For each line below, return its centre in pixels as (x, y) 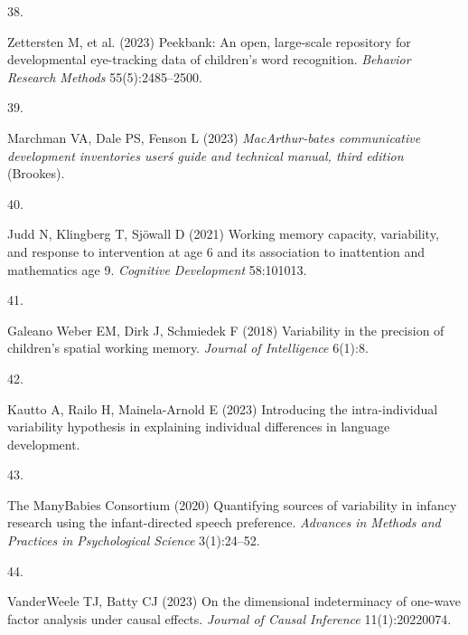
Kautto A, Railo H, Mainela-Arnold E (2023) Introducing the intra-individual (223, 408)
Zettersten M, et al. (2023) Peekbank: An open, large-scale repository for (209, 41)
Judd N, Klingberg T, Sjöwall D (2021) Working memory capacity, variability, (223, 234)
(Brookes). (36, 173)
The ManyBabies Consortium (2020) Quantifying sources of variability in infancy (232, 504)
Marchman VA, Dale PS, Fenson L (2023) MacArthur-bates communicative (214, 137)
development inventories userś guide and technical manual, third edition (206, 155)
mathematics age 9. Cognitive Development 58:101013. (157, 269)
